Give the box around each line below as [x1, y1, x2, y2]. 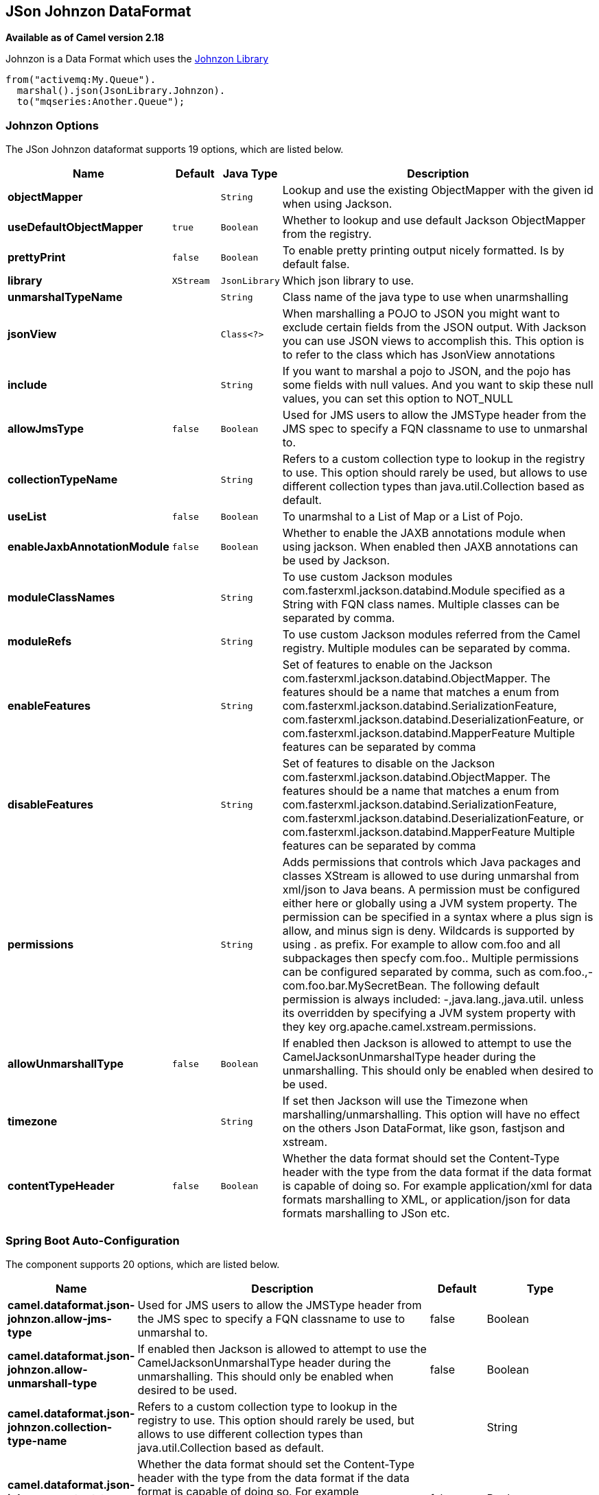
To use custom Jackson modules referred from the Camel [282, 627, 580, 642]
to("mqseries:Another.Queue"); [16, 96, 185, 108]
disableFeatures [8, 798, 93, 812]
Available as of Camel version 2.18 [5, 32, 165, 44]
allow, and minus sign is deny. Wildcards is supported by [282, 924, 575, 938]
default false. [282, 257, 350, 272]
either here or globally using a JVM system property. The [282, 896, 578, 911]
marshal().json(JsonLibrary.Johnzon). [16, 85, 226, 97]
